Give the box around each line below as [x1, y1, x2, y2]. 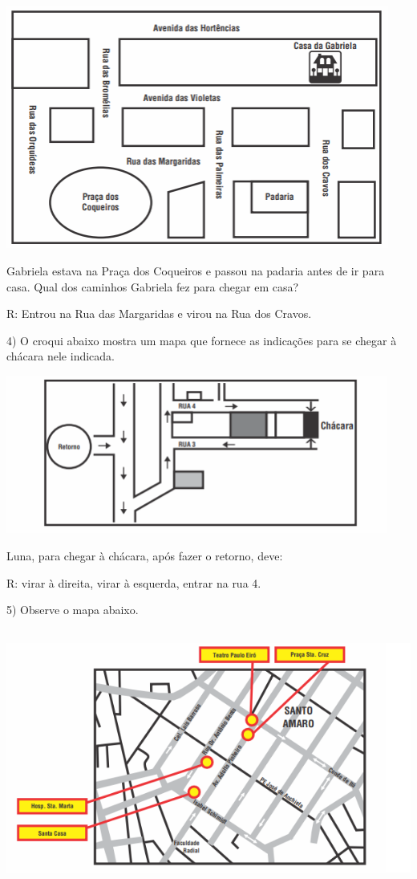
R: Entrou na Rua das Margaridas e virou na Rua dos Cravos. [6, 305, 312, 322]
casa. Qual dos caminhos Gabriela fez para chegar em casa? [6, 278, 299, 295]
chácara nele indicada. [6, 348, 115, 364]
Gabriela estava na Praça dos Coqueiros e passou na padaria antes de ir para [6, 262, 385, 279]
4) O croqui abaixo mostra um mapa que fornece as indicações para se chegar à [6, 332, 397, 348]
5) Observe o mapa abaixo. [6, 601, 139, 618]
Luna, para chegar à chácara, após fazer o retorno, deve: [6, 547, 283, 564]
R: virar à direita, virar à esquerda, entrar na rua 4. [6, 574, 261, 591]
